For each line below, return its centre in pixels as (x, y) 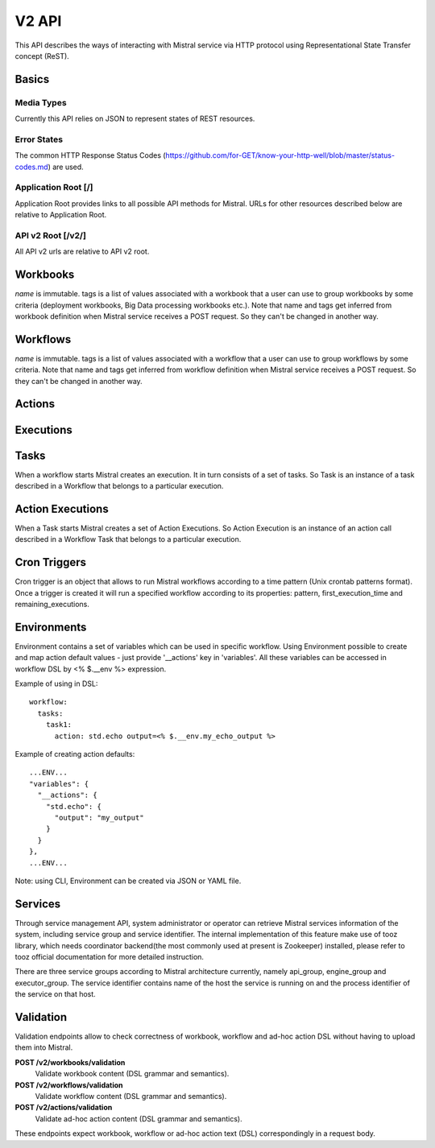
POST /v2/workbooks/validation (70, 1062)
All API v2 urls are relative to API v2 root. (82, 252)
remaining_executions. (52, 604)
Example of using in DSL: (56, 683)
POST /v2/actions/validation (64, 1108)
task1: (59, 725)
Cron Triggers (51, 562)
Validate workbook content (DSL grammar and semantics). (132, 1074)
